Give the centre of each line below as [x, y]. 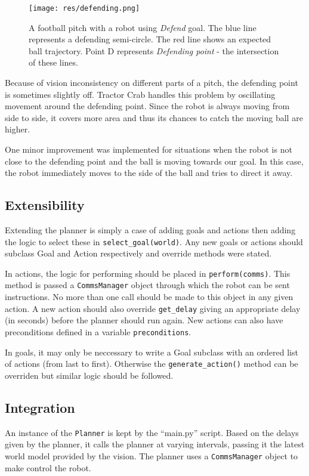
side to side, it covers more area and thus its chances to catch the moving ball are [154, 117]
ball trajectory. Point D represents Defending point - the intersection [154, 50]
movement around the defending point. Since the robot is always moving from [147, 106]
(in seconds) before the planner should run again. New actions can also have [144, 320]
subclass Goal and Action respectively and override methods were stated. [138, 253]
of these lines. [53, 62]
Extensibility [45, 205]
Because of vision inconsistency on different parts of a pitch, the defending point [152, 83]
